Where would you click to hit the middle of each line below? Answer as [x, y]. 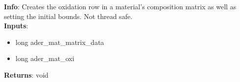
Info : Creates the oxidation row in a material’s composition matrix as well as [120, 6]
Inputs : [16, 26]
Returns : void [26, 74]
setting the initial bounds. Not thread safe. [68, 16]
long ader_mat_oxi [45, 58]
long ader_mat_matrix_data [60, 42]
